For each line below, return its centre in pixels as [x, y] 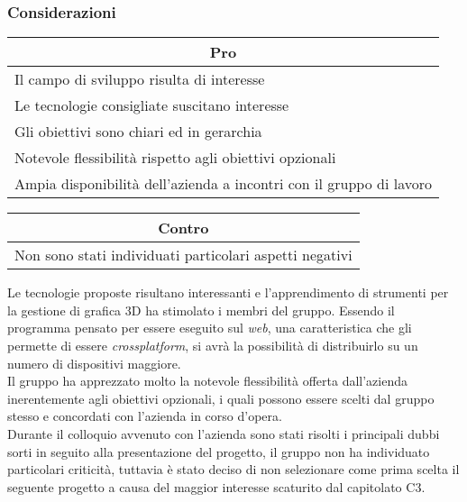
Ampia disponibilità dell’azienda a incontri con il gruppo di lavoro [223, 184]
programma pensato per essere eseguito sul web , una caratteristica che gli [210, 328]
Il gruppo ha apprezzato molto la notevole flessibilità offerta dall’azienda [208, 381]
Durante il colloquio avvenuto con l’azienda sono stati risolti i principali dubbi [224, 433]
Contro [183, 228]
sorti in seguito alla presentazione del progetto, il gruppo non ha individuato [219, 451]
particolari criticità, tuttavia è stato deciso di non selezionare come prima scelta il [233, 469]
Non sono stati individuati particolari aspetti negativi [183, 255]
